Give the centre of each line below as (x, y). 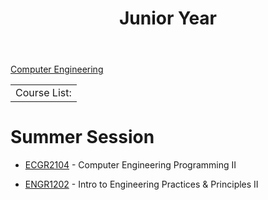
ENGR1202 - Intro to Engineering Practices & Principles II (141, 184)
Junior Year (168, 18)
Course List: (43, 93)
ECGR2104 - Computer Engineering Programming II (130, 165)
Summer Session (82, 137)
